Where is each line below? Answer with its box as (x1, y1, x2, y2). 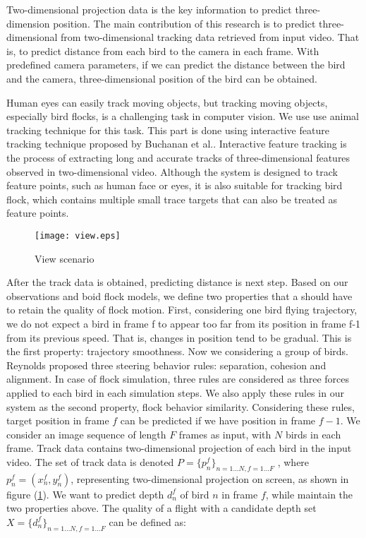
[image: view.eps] (35, 230, 121, 241)
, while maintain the (265, 486, 353, 501)
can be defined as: (109, 514, 186, 529)
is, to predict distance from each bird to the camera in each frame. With (6, 43, 319, 58)
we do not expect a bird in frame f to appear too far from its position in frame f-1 (6, 316, 361, 330)
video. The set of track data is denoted (6, 454, 174, 469)
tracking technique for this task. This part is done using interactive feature (6, 122, 329, 137)
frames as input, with (178, 426, 272, 441)
